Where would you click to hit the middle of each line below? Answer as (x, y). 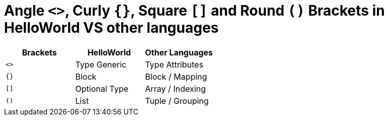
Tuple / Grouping (177, 101)
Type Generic (101, 64)
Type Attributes (174, 64)
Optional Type (102, 88)
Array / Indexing (175, 88)
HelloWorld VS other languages (112, 28)
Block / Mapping (176, 76)
